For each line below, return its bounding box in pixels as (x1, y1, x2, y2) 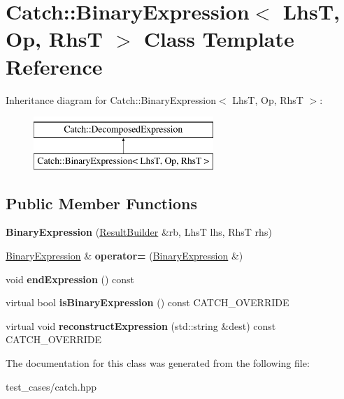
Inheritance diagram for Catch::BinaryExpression (6, 92, 216, 107)
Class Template (143, 24, 294, 53)
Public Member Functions (6, 192, 197, 213)
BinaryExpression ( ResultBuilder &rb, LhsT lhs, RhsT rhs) (6, 225, 272, 239)
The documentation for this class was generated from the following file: (6, 356, 310, 370)
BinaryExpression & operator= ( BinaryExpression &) (6, 248, 243, 263)
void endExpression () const (6, 271, 135, 286)
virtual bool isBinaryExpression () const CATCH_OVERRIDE (6, 295, 289, 310)
